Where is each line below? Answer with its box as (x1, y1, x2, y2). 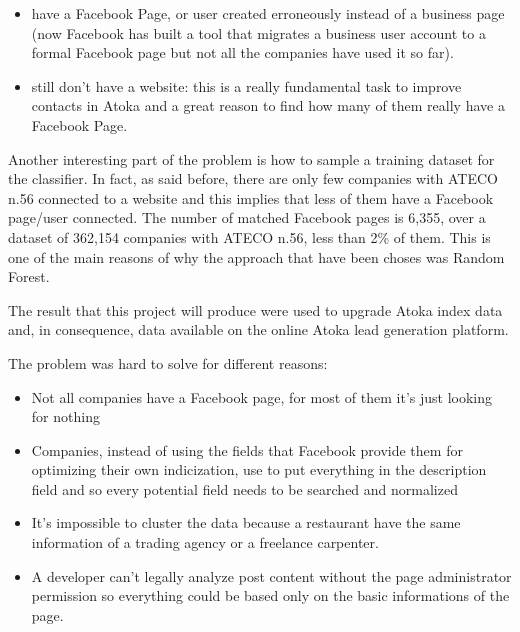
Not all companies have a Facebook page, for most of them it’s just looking (31, 386, 492, 407)
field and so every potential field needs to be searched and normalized (31, 478, 458, 499)
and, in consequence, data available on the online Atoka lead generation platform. (8, 319, 509, 340)
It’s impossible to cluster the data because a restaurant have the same (31, 512, 461, 533)
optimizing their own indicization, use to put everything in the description (31, 459, 487, 480)
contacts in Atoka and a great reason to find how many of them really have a (31, 95, 505, 116)
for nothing (31, 406, 100, 427)
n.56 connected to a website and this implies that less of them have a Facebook (8, 187, 494, 208)
